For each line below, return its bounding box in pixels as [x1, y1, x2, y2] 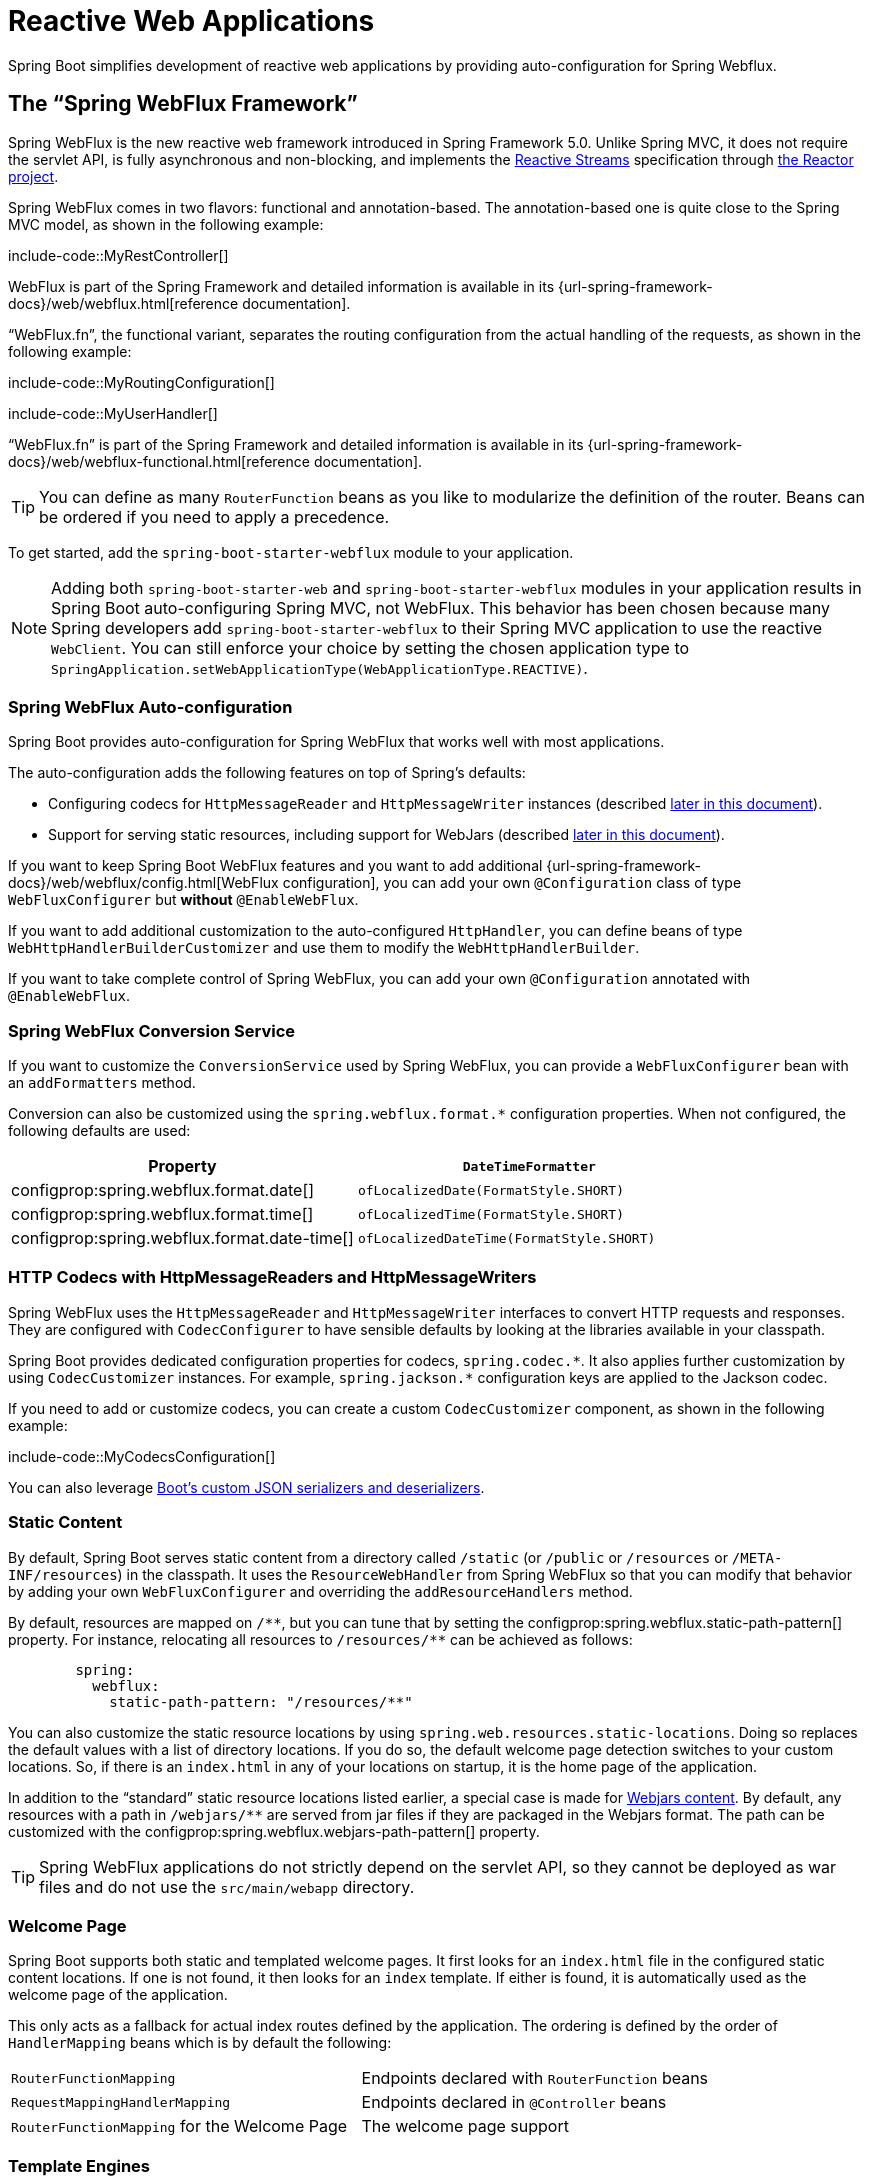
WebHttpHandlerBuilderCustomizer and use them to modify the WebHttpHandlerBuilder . [8, 939, 640, 957]
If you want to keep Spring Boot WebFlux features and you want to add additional [8, 857, 543, 875]
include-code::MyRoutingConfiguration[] [8, 373, 275, 391]
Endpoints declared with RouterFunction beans [361, 2068, 709, 2089]
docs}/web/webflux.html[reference [8, 294, 239, 312]
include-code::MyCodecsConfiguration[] [8, 1447, 276, 1465]
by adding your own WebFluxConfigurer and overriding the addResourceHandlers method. [8, 1582, 633, 1600]
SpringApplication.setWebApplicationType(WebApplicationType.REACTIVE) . [51, 657, 588, 678]
